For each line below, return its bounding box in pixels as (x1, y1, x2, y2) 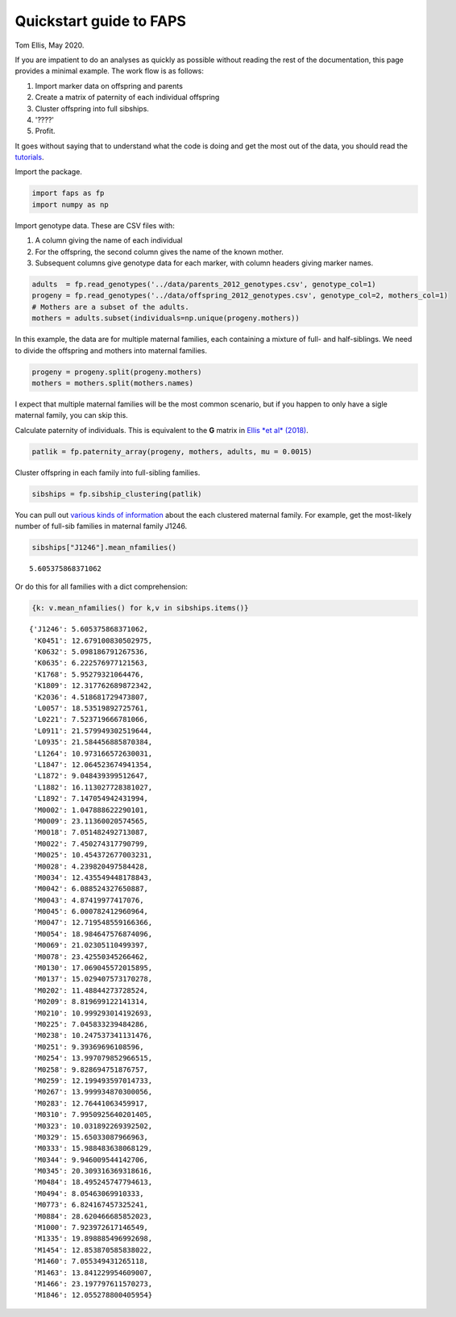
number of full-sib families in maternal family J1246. (15, 521, 188, 531)
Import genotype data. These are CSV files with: (15, 220, 175, 230)
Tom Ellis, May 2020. (15, 40, 85, 50)
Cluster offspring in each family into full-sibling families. (15, 468, 201, 477)
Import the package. (15, 167, 82, 177)
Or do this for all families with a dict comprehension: (15, 581, 189, 592)
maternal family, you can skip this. (15, 411, 128, 420)
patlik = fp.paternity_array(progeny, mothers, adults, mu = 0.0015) (31, 447, 313, 456)
